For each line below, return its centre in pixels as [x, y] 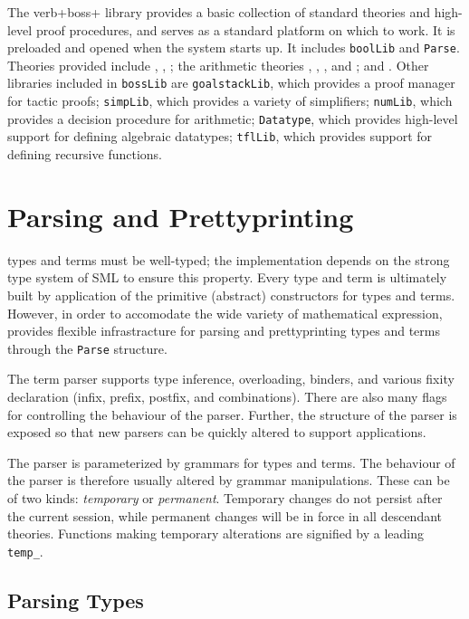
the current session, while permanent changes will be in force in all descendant [225, 515]
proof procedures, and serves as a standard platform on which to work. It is [245, 29]
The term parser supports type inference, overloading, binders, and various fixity [231, 379]
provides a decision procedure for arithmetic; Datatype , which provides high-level [233, 118]
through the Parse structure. [87, 348]
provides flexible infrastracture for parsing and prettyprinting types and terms [224, 331]
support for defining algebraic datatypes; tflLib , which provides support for [220, 136]
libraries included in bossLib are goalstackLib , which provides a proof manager [231, 83]
